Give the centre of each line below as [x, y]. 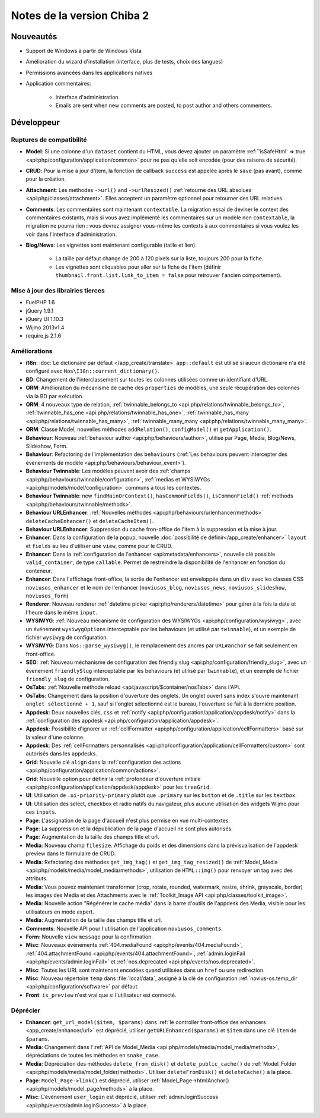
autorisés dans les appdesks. [61, 754]
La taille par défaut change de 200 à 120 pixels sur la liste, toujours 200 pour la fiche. [159, 259]
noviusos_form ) [47, 596]
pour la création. [46, 179]
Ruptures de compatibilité [49, 140]
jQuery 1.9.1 [40, 311]
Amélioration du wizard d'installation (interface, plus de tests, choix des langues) [124, 62]
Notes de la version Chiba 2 [80, 15]
